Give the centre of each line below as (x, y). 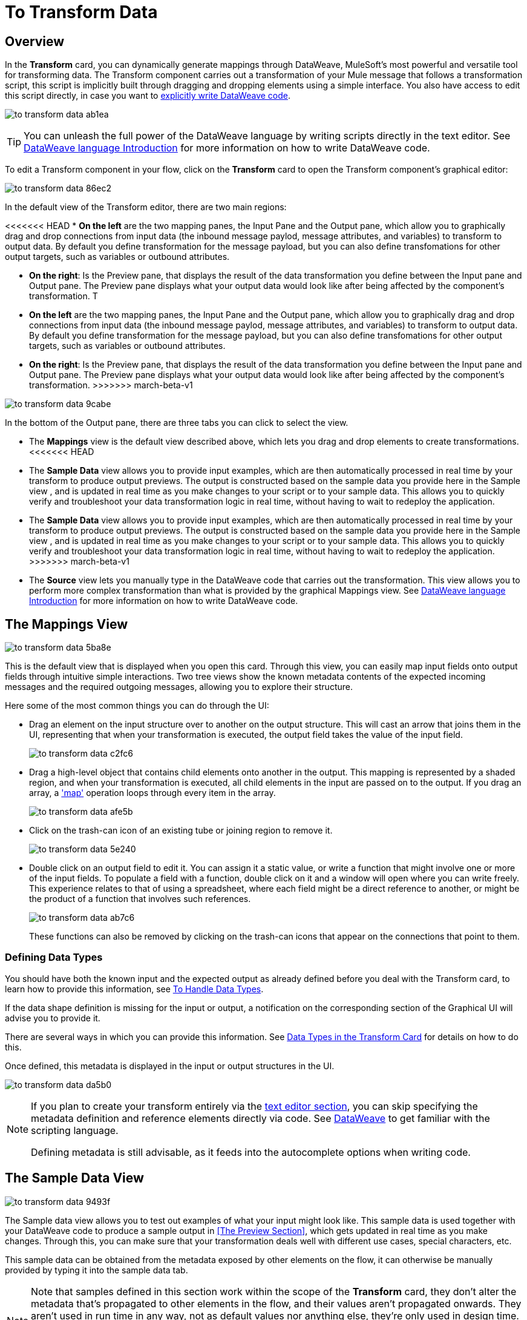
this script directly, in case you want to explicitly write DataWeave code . (148, 96)
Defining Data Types (54, 957)
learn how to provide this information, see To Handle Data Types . (134, 989)
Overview (35, 41)
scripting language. (75, 1130)
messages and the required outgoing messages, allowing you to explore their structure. (179, 687)
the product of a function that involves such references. (140, 899)
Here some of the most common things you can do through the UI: (137, 706)
